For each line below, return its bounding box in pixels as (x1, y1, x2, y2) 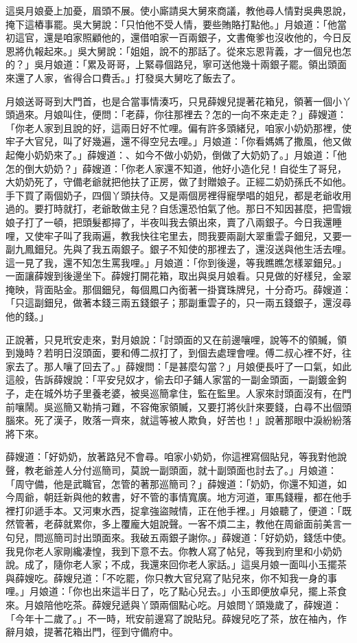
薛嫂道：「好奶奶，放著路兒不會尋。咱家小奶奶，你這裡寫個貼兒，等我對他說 (5, 449, 347, 464)
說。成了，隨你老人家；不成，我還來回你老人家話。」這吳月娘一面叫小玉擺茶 (5, 557, 347, 572)
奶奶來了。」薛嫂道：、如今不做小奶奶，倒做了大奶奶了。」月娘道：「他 (34, 147, 347, 161)
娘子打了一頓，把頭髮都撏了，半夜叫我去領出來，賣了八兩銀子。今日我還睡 (5, 214, 342, 229)
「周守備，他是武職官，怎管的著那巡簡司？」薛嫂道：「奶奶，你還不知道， (5, 476, 337, 490)
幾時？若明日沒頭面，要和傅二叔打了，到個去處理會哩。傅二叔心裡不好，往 (14, 346, 352, 360)
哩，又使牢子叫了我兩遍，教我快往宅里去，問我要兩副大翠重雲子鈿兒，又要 (5, 228, 342, 242)
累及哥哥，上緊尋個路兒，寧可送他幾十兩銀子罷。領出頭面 (87, 57, 347, 71)
